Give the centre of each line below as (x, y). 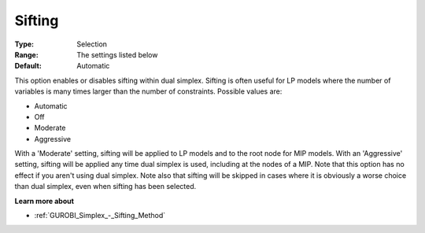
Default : (28, 66)
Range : (26, 54)
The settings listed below (117, 54)
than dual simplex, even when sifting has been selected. (105, 187)
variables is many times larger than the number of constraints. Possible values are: (148, 91)
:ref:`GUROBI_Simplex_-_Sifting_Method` (100, 216)
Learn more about (44, 201)
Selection (92, 44)
